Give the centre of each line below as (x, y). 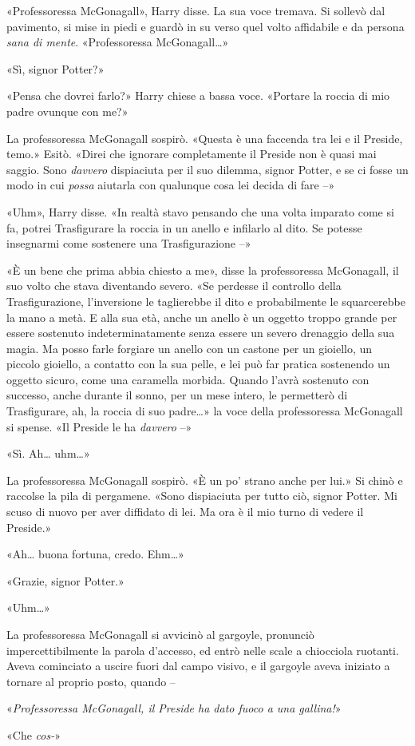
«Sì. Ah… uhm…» (48, 453)
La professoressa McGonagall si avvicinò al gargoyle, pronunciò (160, 634)
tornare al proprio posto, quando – (91, 681)
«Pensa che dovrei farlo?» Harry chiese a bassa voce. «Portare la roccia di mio (198, 95)
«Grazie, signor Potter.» (65, 580)
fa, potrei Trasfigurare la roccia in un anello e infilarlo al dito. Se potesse (184, 227)
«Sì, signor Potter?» (55, 68)
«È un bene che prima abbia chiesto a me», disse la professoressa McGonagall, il (203, 270)
